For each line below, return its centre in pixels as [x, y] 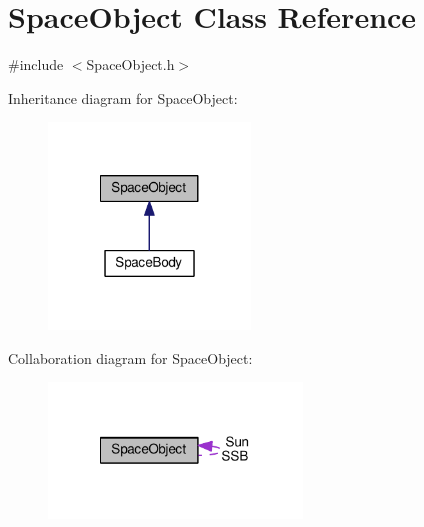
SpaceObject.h [130, 64]
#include [36, 64]
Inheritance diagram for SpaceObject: [123, 97]
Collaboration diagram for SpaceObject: [130, 357]
